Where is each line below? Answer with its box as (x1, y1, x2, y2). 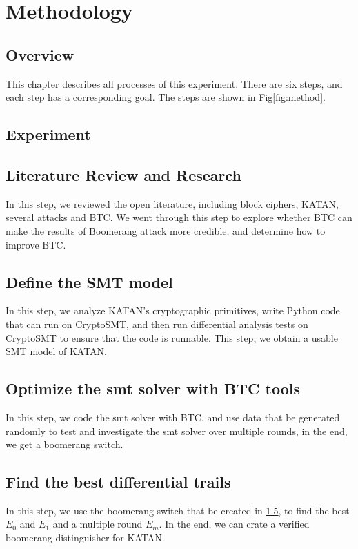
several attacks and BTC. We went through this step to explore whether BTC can (6, 210, 352, 224)
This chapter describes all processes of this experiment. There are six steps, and (6, 76, 343, 90)
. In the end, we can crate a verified (159, 517, 310, 531)
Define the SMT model (6, 271, 173, 292)
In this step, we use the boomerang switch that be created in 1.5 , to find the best (6, 503, 350, 517)
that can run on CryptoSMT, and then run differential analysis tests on (6, 316, 308, 331)
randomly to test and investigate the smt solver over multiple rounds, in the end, (6, 423, 348, 438)
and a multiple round (52, 517, 143, 531)
